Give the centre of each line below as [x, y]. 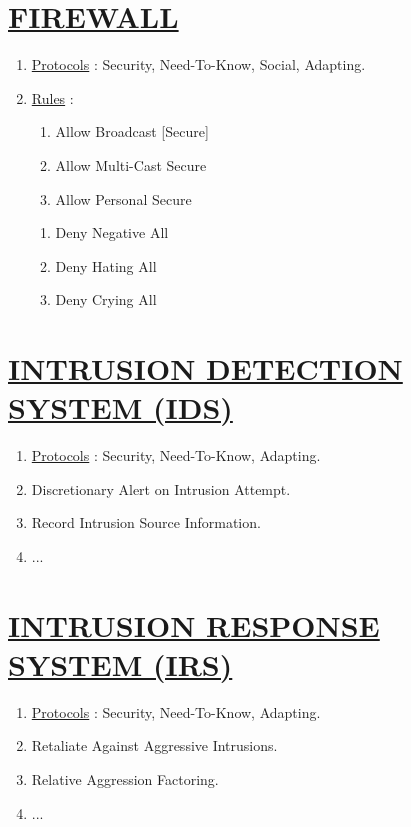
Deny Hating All [106, 265]
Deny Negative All [112, 232]
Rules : [52, 97]
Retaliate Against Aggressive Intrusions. [154, 745]
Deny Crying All [106, 299]
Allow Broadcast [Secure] [132, 131]
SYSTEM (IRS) [120, 663]
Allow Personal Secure [123, 198]
